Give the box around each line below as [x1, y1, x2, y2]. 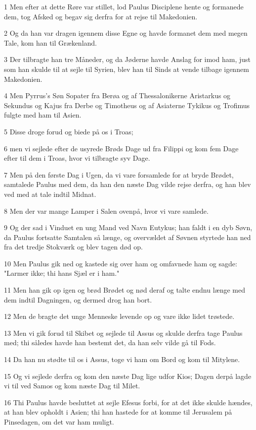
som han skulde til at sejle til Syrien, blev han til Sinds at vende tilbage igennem [4, 63, 249, 74]
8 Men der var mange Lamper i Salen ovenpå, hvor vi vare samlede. [4, 205, 209, 216]
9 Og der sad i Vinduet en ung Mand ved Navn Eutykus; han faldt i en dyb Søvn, [4, 222, 253, 233]
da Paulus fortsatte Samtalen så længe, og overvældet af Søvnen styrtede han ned [4, 232, 251, 242]
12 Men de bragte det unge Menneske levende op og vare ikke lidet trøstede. [4, 311, 235, 321]
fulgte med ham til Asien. [4, 110, 82, 120]
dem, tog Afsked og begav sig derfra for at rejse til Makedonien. [4, 11, 198, 21]
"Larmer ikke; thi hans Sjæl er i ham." [4, 268, 120, 278]
